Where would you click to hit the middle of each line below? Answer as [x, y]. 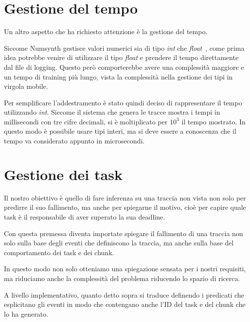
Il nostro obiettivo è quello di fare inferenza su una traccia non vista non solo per [125, 197]
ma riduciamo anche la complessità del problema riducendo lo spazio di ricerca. [122, 278]
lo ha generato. [26, 313]
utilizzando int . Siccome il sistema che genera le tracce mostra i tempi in [112, 112]
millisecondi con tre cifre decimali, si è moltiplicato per [86, 121]
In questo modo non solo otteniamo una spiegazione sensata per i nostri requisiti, [125, 269]
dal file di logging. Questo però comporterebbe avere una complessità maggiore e [124, 67]
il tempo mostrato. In [214, 121]
